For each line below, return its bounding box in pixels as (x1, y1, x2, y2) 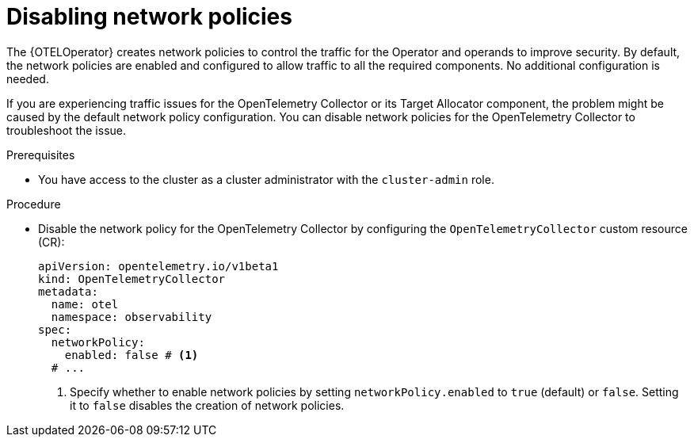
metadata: (38, 285, 98, 298)
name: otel (51, 297, 119, 311)
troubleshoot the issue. (6, 123, 126, 137)
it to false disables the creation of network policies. (70, 398, 345, 412)
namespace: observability (51, 310, 212, 323)
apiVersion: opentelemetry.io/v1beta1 (38, 259, 279, 273)
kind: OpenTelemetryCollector (38, 272, 226, 285)
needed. (6, 71, 49, 86)
